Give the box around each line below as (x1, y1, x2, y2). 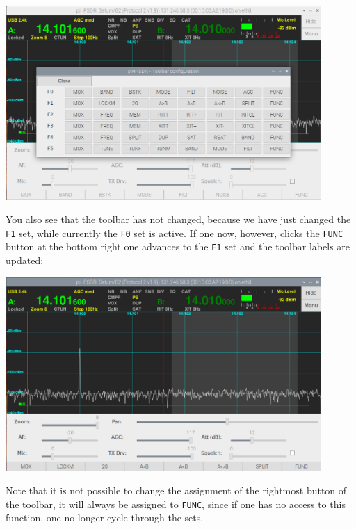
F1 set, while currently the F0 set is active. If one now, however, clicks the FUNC (6, 225, 343, 240)
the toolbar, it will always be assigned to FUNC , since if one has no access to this (6, 496, 346, 511)
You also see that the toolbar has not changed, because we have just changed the (6, 212, 351, 227)
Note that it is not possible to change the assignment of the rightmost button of (6, 483, 347, 498)
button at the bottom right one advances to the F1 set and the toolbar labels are (6, 239, 350, 254)
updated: (6, 252, 44, 267)
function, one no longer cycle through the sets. (6, 510, 204, 525)
